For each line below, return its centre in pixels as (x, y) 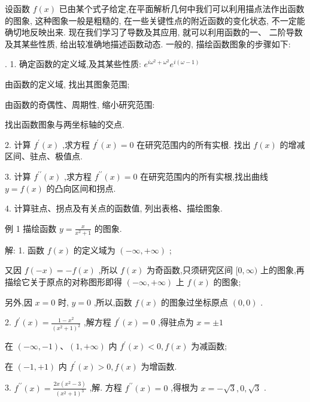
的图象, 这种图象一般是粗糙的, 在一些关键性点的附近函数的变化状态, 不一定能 (155, 20)
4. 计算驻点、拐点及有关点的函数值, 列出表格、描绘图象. (114, 208)
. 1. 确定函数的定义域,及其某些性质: (73, 64)
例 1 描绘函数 (31, 228)
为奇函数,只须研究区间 (190, 270)
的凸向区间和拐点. (81, 188)
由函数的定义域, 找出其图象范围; (67, 84)
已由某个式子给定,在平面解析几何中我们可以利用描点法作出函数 (182, 8)
